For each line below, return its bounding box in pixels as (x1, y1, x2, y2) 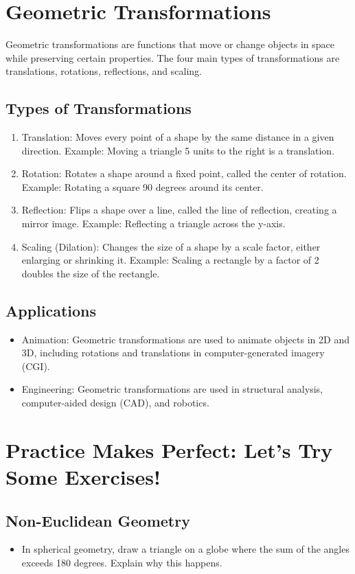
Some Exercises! (5, 463, 161, 490)
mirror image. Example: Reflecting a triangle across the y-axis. (21, 216, 286, 231)
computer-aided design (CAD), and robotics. (21, 395, 209, 410)
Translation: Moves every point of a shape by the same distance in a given (21, 130, 334, 144)
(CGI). (21, 358, 50, 373)
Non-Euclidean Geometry (5, 509, 190, 531)
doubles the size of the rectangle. (21, 266, 160, 280)
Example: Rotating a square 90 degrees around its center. (21, 179, 264, 194)
